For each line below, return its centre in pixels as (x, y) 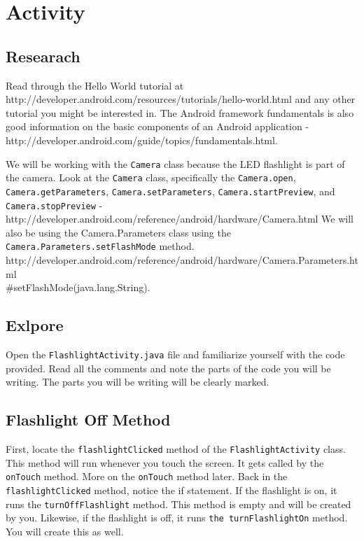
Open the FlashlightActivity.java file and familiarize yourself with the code (175, 354)
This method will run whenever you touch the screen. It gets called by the (165, 462)
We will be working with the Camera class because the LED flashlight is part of (175, 163)
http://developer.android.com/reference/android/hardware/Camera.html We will (180, 219)
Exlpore (35, 325)
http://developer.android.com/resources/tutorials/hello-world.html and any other (181, 99)
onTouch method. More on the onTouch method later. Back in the (147, 476)
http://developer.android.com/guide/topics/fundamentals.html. (142, 140)
